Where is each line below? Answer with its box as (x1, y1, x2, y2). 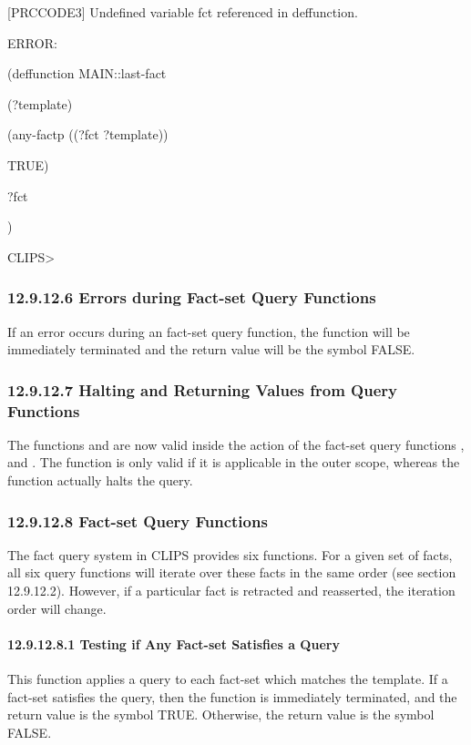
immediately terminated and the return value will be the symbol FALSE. (7, 340, 415, 359)
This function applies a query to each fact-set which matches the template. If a (7, 669, 448, 689)
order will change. (7, 598, 107, 617)
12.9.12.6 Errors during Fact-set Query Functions (7, 286, 376, 309)
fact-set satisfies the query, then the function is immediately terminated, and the (7, 687, 457, 706)
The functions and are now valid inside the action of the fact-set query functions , (7, 434, 465, 454)
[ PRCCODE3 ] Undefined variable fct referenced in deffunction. (7, 3, 358, 21)
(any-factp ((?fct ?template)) (7, 125, 169, 144)
